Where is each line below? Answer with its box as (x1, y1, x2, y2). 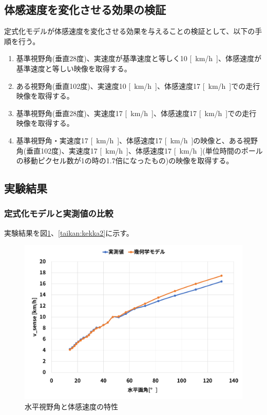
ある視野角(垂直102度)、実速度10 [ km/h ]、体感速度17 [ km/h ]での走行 (16, 80, 260, 91)
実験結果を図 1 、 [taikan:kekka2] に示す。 (4, 227, 133, 238)
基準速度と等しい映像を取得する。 (16, 63, 131, 73)
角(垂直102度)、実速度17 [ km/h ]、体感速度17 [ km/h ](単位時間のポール (16, 145, 263, 156)
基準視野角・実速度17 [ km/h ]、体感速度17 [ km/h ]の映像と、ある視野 (16, 135, 258, 145)
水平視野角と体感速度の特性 (25, 401, 118, 411)
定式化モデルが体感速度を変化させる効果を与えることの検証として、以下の (4, 26, 255, 36)
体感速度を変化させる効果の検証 (4, 2, 166, 17)
